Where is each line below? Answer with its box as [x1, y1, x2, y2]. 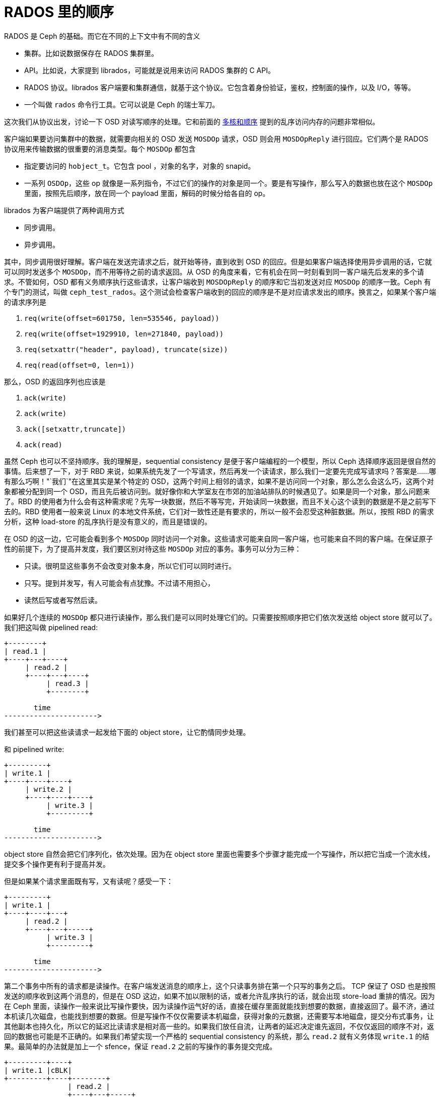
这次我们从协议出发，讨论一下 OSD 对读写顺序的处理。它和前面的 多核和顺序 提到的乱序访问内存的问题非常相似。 [4, 117, 380, 126]
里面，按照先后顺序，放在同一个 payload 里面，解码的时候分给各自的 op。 [24, 188, 270, 197]
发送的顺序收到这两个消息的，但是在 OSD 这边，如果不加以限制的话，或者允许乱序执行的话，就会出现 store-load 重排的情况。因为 [4, 991, 435, 1000]
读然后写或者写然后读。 [24, 595, 102, 604]
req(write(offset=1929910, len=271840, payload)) [24, 329, 224, 338]
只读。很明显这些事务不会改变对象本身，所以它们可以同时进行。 [24, 561, 236, 570]
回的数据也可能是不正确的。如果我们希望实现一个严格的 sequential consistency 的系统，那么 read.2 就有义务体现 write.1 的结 [4, 1032, 429, 1041]
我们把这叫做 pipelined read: [4, 623, 98, 632]
